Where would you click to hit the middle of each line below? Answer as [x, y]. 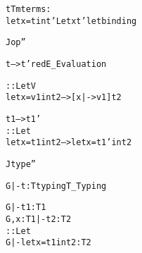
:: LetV [21, 86]
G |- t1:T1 [26, 208]
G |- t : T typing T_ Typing [56, 186]
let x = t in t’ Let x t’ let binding [71, 21]
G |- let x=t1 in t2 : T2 [49, 243]
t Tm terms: [28, 9]
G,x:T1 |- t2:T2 [39, 219]
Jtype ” [21, 164]
